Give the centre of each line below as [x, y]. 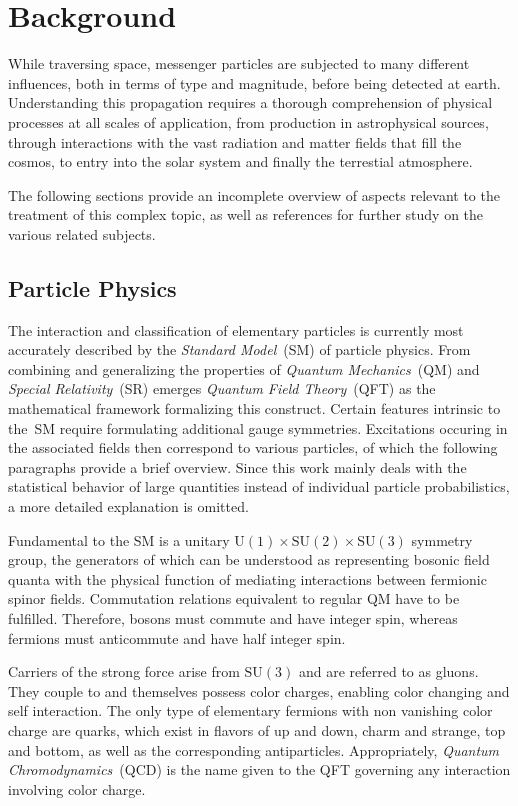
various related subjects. [82, 233]
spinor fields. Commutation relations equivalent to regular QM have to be [234, 598]
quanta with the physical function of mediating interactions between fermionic [247, 578]
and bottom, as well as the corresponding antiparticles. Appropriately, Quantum [254, 749]
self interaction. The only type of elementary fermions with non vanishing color [250, 710]
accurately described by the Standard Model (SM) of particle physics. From [239, 349]
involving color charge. [77, 788]
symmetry [442, 539]
